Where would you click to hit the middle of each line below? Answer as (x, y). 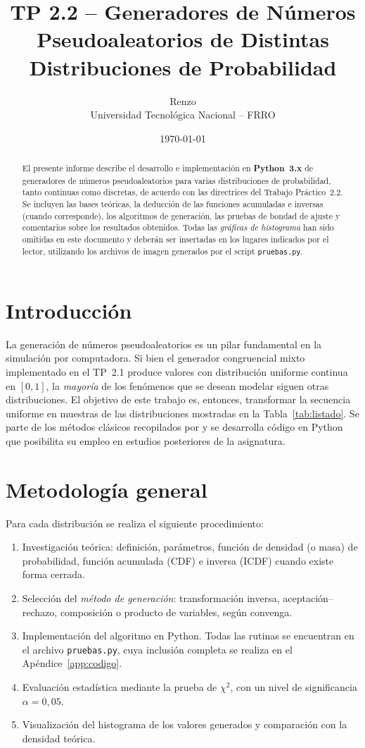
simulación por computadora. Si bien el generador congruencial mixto (155, 358)
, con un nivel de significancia (294, 687)
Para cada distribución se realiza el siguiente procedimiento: (135, 523)
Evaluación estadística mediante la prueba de (120, 687)
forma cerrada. (53, 574)
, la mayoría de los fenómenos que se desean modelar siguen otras (187, 385)
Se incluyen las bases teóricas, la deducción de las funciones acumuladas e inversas (173, 204)
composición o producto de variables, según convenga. (176, 612)
